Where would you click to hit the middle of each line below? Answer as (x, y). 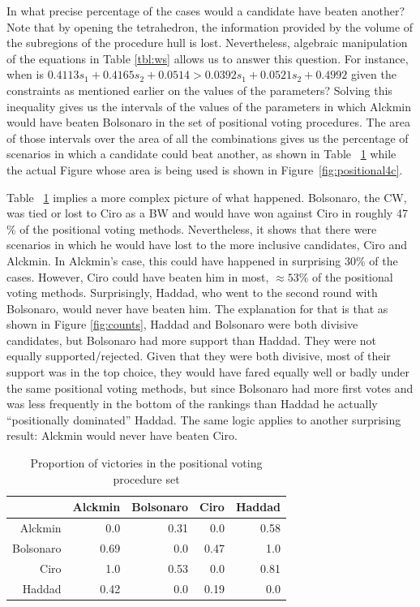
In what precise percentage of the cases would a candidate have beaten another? (206, 11)
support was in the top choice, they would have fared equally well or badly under (208, 372)
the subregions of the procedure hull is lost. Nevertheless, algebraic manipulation (207, 43)
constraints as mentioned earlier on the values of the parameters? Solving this (199, 90)
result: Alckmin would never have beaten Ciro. (122, 435)
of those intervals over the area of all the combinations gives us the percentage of (208, 138)
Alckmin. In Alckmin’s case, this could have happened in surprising (174, 260)
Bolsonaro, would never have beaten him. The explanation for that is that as (197, 308)
